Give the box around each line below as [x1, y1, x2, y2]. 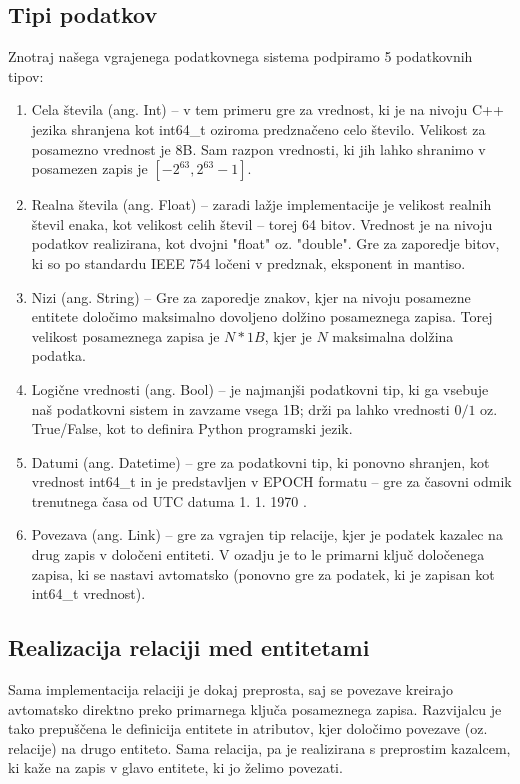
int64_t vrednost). [31, 583, 146, 604]
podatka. [31, 345, 86, 366]
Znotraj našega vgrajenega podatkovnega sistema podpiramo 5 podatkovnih [8, 46, 473, 67]
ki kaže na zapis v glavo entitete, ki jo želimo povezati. [8, 757, 343, 778]
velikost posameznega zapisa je [31, 325, 220, 346]
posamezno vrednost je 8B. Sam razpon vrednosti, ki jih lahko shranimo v [31, 138, 486, 159]
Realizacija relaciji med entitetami [8, 632, 370, 663]
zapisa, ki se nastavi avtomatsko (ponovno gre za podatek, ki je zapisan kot [31, 563, 495, 584]
